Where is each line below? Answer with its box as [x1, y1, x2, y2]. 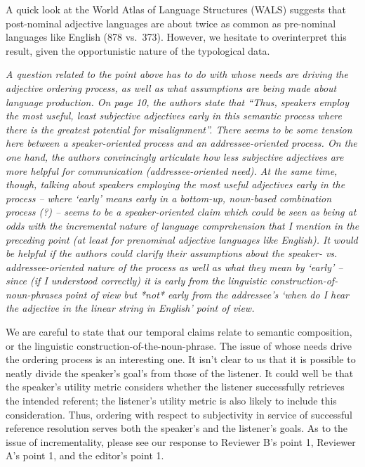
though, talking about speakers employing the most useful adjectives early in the [6, 177, 345, 192]
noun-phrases [6, 287, 62, 301]
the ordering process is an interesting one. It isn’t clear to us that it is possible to [6, 352, 356, 367]
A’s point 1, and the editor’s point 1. [6, 448, 164, 463]
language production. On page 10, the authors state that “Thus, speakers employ [6, 94, 350, 109]
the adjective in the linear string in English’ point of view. [6, 301, 255, 315]
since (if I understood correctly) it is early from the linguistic [6, 273, 267, 288]
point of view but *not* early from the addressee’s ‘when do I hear [65, 287, 350, 301]
